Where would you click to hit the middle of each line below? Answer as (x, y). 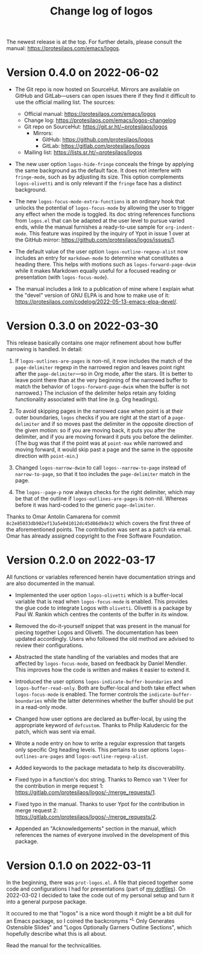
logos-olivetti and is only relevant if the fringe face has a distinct (98, 183)
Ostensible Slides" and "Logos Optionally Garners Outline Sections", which (99, 927)
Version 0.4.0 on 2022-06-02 (83, 73)
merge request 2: (36, 810)
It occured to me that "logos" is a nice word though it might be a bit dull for (99, 913)
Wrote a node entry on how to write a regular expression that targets (100, 743)
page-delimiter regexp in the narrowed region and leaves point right (100, 367)
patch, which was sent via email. (55, 732)
